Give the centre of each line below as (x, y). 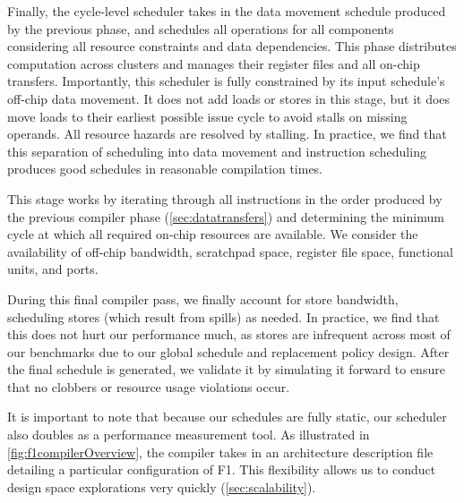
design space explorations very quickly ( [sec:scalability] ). (162, 486)
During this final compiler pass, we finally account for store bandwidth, (203, 298)
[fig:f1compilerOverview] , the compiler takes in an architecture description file (220, 452)
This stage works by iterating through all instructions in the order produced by (225, 198)
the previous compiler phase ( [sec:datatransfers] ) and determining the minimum (226, 216)
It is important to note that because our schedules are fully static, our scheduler (227, 417)
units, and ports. (53, 269)
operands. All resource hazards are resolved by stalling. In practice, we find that (227, 134)
